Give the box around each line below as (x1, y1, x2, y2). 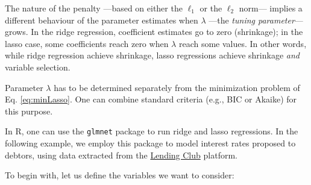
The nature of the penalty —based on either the (5, 2, 183, 14)
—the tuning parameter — (209, 13, 303, 26)
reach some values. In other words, (178, 37, 307, 49)
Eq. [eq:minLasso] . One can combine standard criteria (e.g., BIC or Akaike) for (5, 93, 297, 105)
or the (199, 2, 222, 14)
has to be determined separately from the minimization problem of (54, 81, 300, 93)
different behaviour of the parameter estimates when (5, 13, 198, 26)
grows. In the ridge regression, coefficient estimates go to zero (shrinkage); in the (5, 25, 303, 38)
